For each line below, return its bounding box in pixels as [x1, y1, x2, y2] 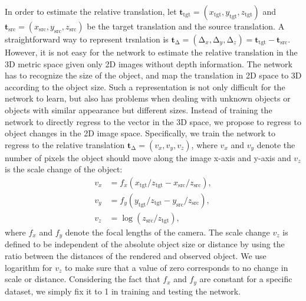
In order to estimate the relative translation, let [5, 5, 177, 17]
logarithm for [5, 261, 52, 273]
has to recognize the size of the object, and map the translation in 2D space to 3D [5, 69, 302, 81]
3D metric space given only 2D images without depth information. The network [5, 57, 292, 70]
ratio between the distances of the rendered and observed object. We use [5, 250, 266, 262]
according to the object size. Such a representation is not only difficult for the [5, 80, 285, 93]
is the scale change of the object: [5, 163, 123, 175]
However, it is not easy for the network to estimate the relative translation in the [5, 46, 298, 58]
